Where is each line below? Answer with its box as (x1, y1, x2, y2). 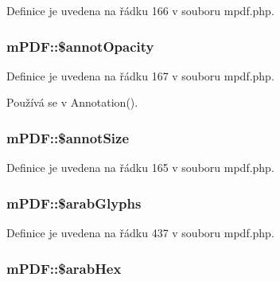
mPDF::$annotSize (6, 127, 130, 147)
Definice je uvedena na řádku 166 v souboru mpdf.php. (6, 2, 274, 18)
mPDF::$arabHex (6, 258, 122, 278)
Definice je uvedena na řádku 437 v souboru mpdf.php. (6, 224, 274, 241)
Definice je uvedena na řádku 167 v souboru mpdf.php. (6, 67, 274, 84)
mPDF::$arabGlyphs (6, 193, 142, 213)
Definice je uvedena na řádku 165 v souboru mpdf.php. (6, 159, 274, 176)
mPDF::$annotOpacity (6, 36, 154, 56)
